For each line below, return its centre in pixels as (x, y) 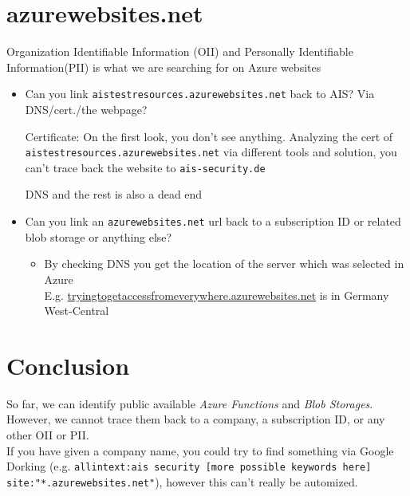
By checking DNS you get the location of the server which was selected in (224, 264)
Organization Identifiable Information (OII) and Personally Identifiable (180, 51)
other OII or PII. (48, 435)
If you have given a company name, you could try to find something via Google (200, 450)
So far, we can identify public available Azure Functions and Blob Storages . (190, 403)
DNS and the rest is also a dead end (114, 194)
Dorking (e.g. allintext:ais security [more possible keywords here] (189, 466)
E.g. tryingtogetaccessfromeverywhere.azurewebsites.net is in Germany (217, 295)
